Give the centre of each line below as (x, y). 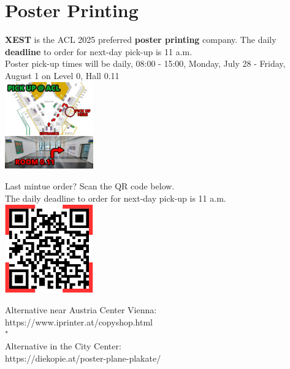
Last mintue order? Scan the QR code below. (90, 185)
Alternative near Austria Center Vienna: (81, 310)
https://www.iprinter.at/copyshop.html (79, 321)
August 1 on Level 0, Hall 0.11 (62, 75)
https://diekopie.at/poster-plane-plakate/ (83, 358)
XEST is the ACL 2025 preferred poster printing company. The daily (141, 40)
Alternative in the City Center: (63, 346)
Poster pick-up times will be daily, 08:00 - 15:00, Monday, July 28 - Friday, (145, 63)
